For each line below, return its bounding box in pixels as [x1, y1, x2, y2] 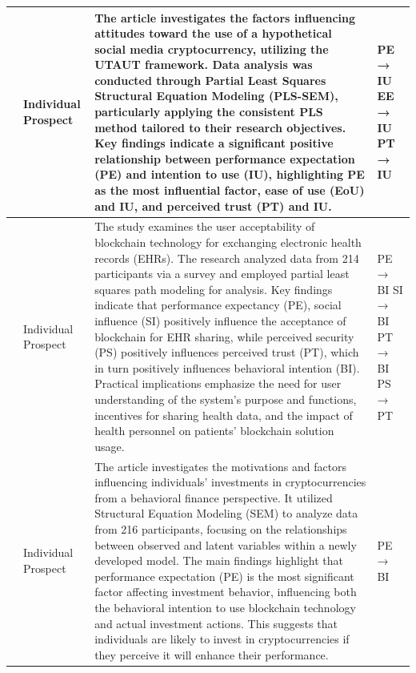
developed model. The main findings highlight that [94, 552, 343, 569]
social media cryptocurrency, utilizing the [94, 40, 329, 57]
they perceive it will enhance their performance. [94, 646, 329, 663]
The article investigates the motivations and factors [94, 457, 347, 474]
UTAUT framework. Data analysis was [94, 56, 313, 73]
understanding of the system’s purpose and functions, [94, 391, 357, 407]
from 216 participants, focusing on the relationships [94, 521, 347, 537]
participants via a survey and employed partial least [94, 265, 350, 282]
